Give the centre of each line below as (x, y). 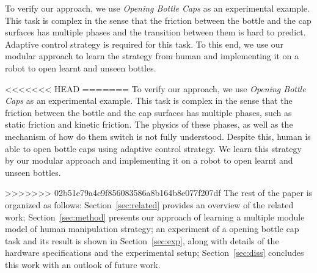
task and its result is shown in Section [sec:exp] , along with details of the (142, 240)
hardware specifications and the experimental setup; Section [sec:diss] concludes (155, 253)
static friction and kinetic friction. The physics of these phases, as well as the (149, 124)
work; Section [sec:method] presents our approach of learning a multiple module (155, 217)
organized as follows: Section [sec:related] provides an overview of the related (149, 204)
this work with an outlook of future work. (83, 264)
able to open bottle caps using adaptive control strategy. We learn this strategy (153, 148)
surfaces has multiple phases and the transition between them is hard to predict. (155, 32)
